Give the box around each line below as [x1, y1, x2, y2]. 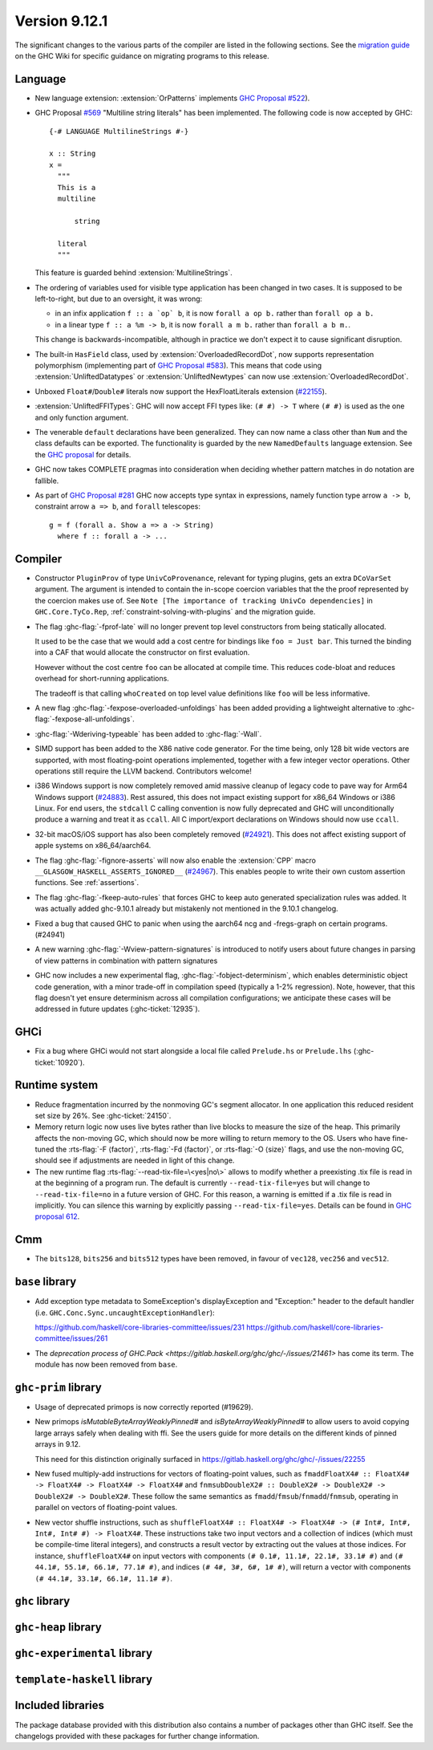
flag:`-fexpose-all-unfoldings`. [34, 714, 136, 724]
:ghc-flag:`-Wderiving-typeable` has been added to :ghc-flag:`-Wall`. [34, 729, 262, 738]
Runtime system [14, 1078, 99, 1092]
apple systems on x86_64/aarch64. [34, 841, 152, 851]
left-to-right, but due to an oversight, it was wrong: [34, 294, 203, 304]
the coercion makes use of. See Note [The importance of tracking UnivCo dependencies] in [34, 595, 373, 605]
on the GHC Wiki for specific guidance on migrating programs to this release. [14, 51, 269, 60]
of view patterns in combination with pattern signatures [34, 956, 218, 965]
